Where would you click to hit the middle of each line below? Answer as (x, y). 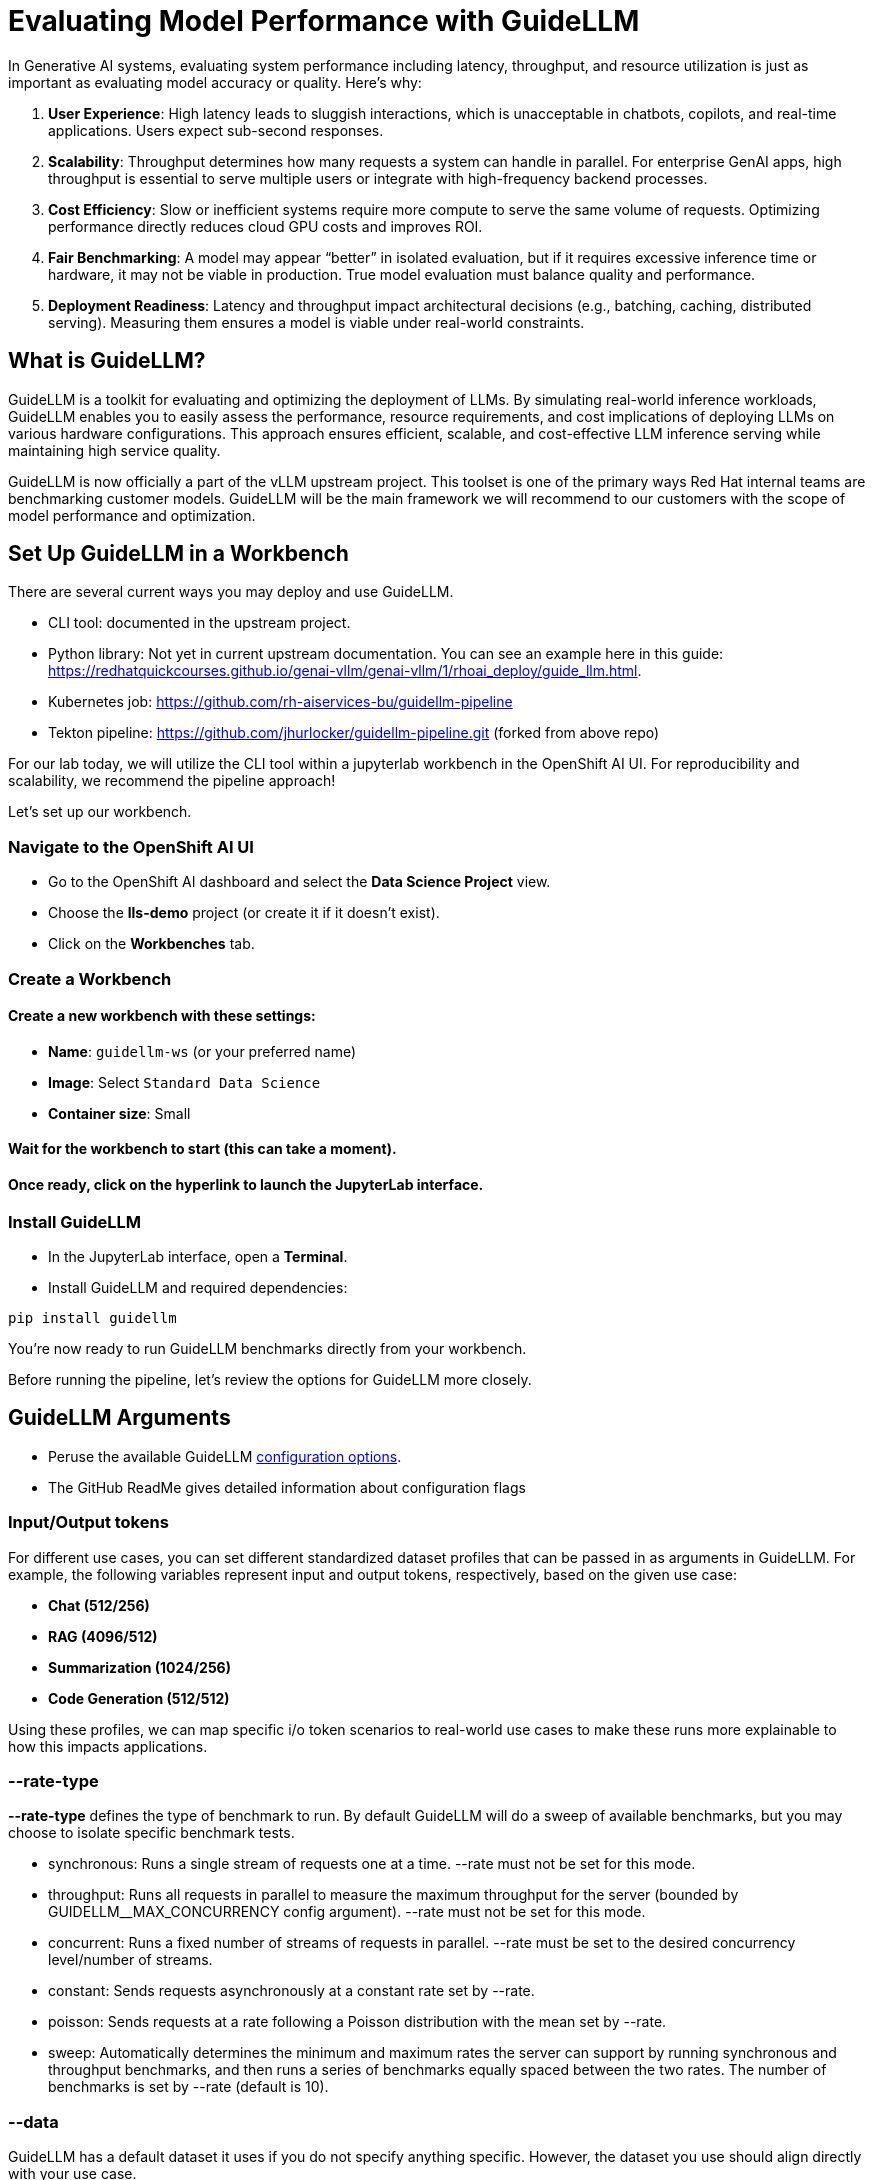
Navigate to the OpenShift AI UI (131, 846)
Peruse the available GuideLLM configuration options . (225, 1456)
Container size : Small (119, 1113)
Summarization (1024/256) (139, 1667)
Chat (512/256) (99, 1605)
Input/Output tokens (88, 1522)
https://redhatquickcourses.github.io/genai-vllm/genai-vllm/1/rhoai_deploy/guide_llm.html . (345, 671)
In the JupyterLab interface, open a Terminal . (198, 1256)
